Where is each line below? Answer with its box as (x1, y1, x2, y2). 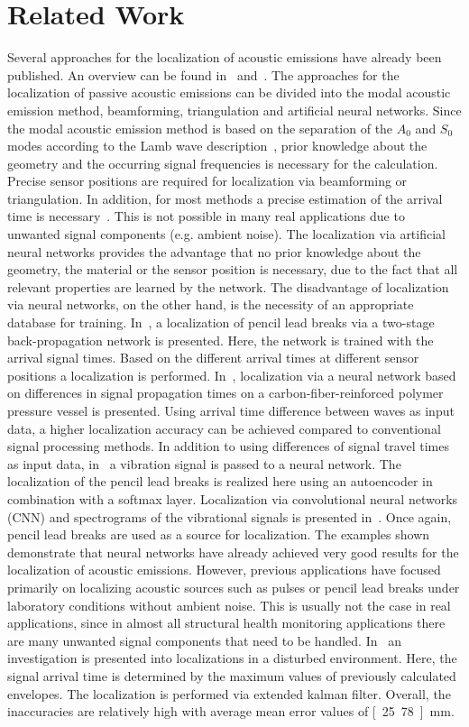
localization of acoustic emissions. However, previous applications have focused (7, 560, 441, 579)
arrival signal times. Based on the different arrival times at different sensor (7, 348, 419, 367)
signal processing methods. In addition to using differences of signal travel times (7, 437, 449, 456)
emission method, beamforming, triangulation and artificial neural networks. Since (7, 100, 462, 119)
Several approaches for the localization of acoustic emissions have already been (7, 48, 442, 67)
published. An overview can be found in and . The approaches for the (7, 65, 400, 84)
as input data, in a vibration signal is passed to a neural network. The (7, 454, 401, 473)
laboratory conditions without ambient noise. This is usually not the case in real (7, 595, 451, 614)
